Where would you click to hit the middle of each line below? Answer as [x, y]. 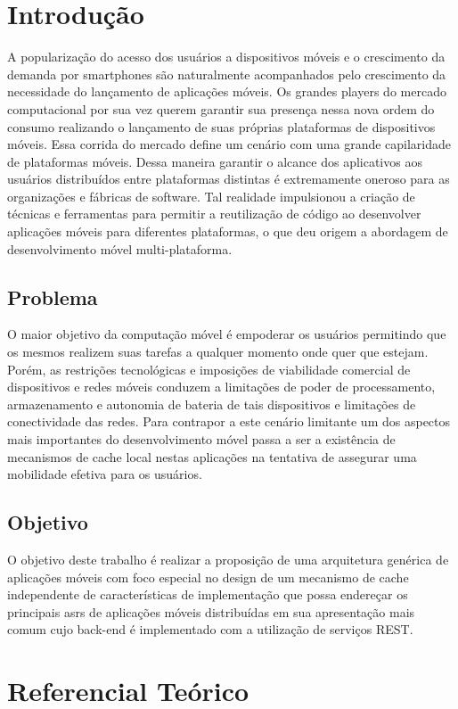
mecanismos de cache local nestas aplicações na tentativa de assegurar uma [212, 456]
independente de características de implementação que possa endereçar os [208, 594]
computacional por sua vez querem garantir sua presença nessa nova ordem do [221, 108]
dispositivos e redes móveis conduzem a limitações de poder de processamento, [221, 387]
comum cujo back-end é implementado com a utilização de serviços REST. [210, 629]
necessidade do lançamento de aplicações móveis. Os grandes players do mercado [227, 91]
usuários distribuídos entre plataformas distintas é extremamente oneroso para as [229, 179]
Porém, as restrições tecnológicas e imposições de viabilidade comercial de [209, 369]
